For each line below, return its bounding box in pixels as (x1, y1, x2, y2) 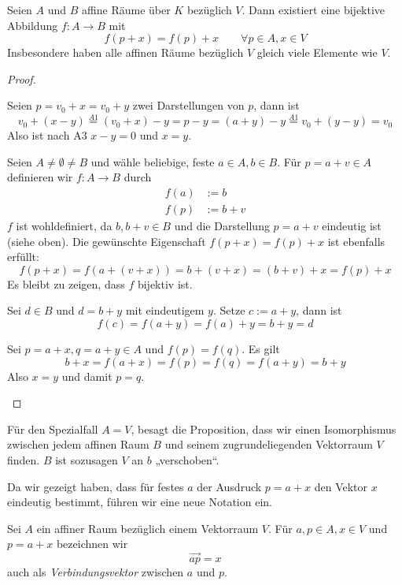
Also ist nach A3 (7, 127, 87, 143)
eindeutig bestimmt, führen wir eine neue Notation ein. (7, 494, 272, 510)
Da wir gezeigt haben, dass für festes (7, 478, 184, 494)
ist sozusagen (55, 451, 118, 468)
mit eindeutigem (125, 302, 205, 319)
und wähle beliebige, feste (90, 153, 215, 170)
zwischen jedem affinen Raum (7, 436, 149, 453)
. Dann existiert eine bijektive (242, 2, 385, 17)
